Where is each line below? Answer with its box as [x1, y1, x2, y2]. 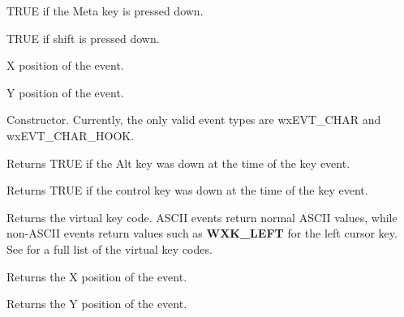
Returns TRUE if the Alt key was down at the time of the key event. [6, 154, 350, 171]
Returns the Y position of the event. [6, 295, 187, 312]
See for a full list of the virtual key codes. [6, 240, 213, 257]
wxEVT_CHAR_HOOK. [6, 126, 135, 144]
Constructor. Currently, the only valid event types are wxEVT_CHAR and [6, 111, 381, 128]
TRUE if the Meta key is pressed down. [6, 2, 204, 19]
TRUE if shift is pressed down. [6, 29, 160, 46]
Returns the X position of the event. [6, 268, 187, 285]
